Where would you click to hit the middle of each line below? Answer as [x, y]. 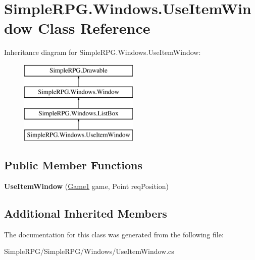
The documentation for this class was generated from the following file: [114, 234]
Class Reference [94, 28]
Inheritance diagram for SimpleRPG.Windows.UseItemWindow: [103, 52]
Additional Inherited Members [86, 213]
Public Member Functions [73, 165]
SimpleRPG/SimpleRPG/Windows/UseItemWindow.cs [89, 251]
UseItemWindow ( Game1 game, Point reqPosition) [86, 186]
